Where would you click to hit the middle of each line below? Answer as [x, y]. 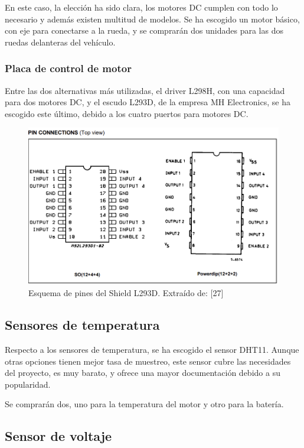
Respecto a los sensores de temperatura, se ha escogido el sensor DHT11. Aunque [152, 350]
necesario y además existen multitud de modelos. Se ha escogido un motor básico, [152, 19]
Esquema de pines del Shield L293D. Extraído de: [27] [126, 293]
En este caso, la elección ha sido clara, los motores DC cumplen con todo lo [141, 7]
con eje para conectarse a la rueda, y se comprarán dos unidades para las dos [144, 30]
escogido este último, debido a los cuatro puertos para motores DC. [127, 113]
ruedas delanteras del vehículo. [60, 42]
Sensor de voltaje [58, 436]
